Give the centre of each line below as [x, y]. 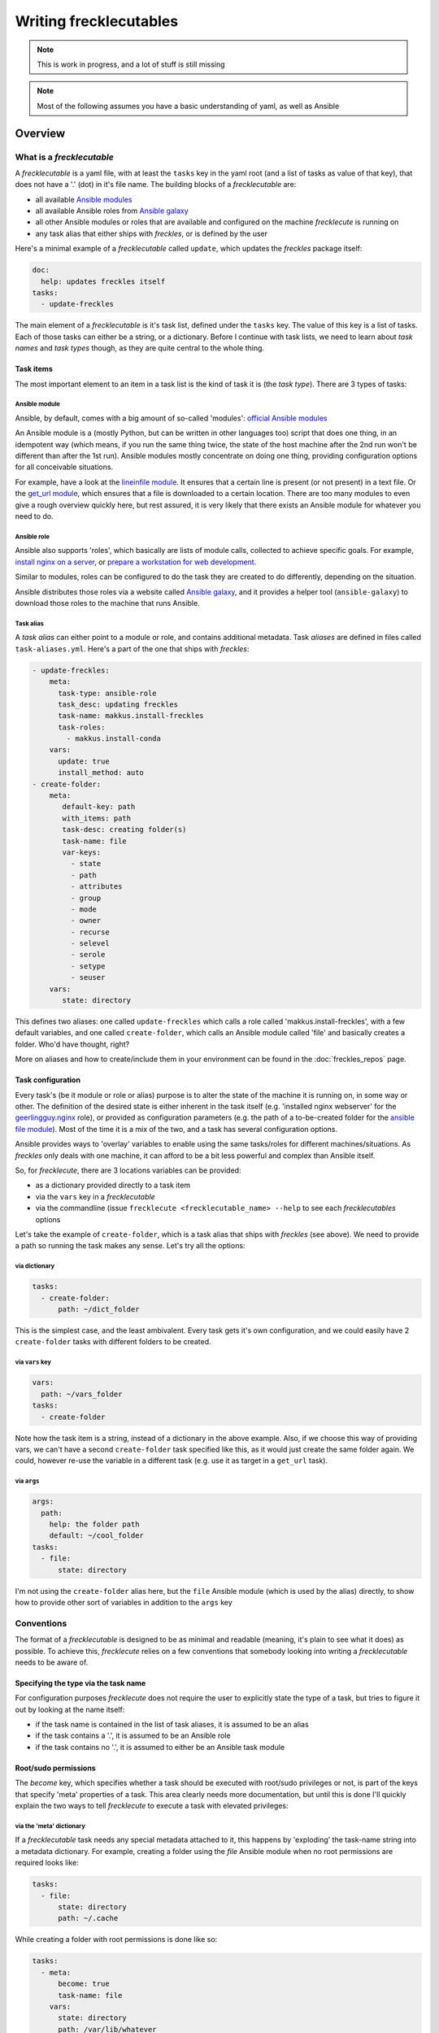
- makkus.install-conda [114, 739]
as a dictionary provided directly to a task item [113, 1185]
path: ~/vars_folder [82, 1394]
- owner [86, 921]
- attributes [96, 887]
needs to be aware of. [52, 1662]
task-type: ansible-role [108, 693]
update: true [84, 761]
